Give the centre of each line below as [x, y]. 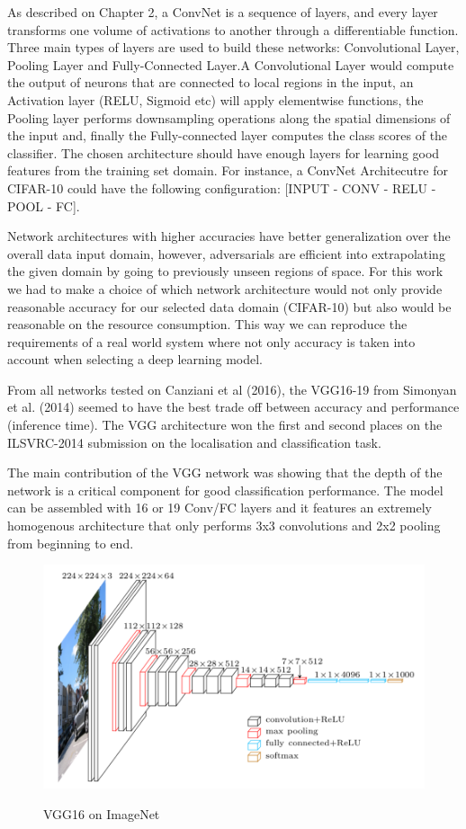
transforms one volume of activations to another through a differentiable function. [233, 29]
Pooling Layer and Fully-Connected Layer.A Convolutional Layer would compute [231, 64]
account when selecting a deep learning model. [135, 359]
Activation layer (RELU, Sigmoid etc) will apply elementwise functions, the [215, 99]
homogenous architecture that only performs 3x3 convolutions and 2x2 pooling [224, 526]
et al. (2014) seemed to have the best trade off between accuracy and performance [233, 407]
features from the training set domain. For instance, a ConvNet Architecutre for [228, 170]
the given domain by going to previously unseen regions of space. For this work [225, 271]
